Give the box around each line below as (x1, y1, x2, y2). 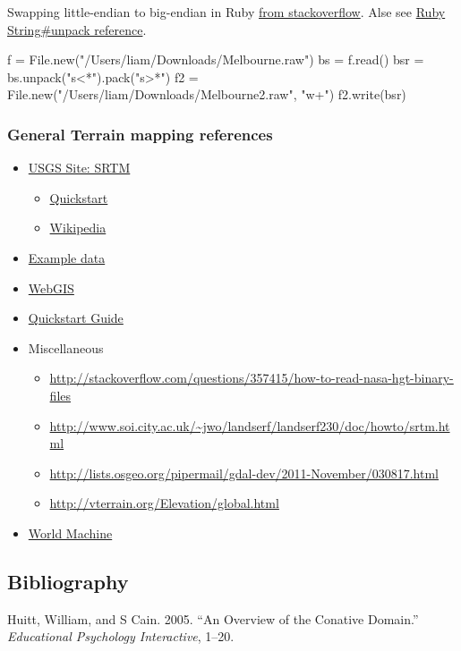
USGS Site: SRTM (28, 158, 131, 177)
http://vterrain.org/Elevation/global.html (49, 494, 279, 512)
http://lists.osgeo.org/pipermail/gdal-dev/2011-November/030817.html (49, 463, 439, 482)
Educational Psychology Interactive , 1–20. (7, 627, 235, 646)
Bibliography (7, 567, 129, 595)
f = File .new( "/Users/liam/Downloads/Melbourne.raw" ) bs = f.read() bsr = (7, 50, 424, 69)
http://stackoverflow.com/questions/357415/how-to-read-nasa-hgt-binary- (49, 368, 454, 387)
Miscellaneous (28, 338, 104, 357)
